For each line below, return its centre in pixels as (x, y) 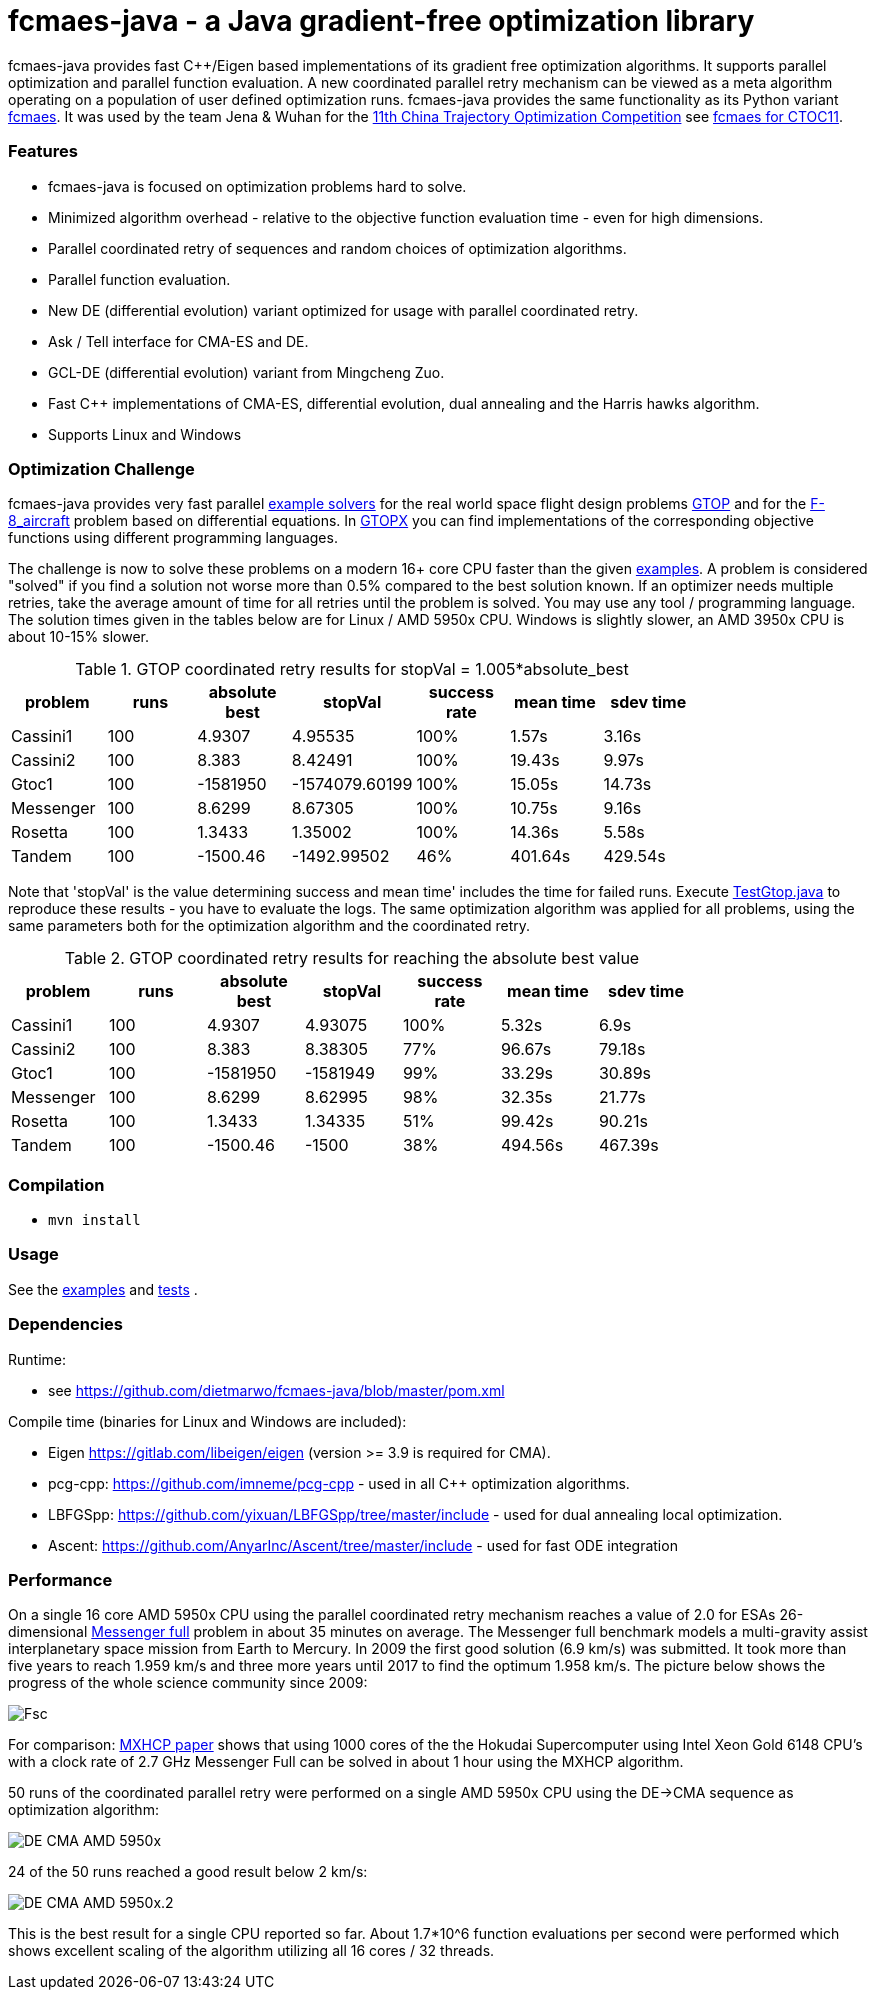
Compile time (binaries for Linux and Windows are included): (207, 1421)
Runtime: (37, 1359)
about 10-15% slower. (78, 637)
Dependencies (66, 1324)
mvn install (94, 1220)
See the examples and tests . (103, 1289)
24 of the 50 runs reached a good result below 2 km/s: (188, 1872)
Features (43, 151)
